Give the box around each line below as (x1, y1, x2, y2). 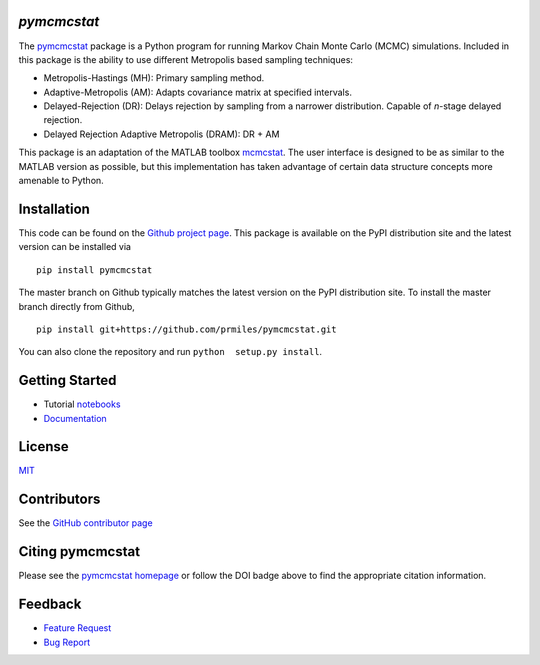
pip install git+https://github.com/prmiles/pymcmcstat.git (36, 323, 337, 335)
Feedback (18, 596, 82, 613)
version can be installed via (18, 241, 132, 253)
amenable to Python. (18, 175, 104, 187)
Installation (18, 200, 90, 217)
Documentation (43, 412, 107, 424)
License (18, 438, 69, 455)
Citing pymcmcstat (18, 543, 140, 560)
